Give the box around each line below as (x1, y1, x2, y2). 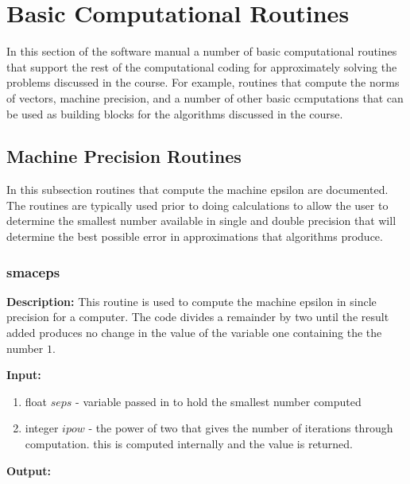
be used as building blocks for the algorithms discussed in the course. (6, 105, 343, 122)
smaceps (6, 261, 60, 281)
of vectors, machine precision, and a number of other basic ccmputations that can (6, 89, 404, 106)
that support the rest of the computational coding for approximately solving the (6, 58, 397, 75)
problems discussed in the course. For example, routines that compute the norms (6, 74, 400, 91)
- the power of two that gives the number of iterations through (88, 420, 393, 436)
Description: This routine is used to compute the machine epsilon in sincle (6, 292, 377, 309)
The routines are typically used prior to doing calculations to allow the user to (6, 196, 389, 213)
